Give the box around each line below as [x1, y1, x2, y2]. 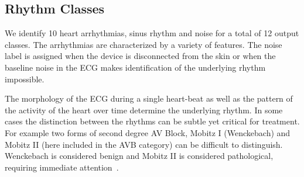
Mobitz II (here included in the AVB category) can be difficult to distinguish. [5, 138, 283, 150]
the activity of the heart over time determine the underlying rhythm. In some [5, 103, 283, 116]
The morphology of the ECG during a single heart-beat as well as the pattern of [5, 92, 293, 105]
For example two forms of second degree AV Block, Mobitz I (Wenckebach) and [5, 126, 291, 138]
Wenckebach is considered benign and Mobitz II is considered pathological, [5, 150, 274, 162]
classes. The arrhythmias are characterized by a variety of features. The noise [5, 38, 282, 50]
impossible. [5, 72, 45, 85]
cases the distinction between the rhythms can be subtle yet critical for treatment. [5, 115, 300, 127]
